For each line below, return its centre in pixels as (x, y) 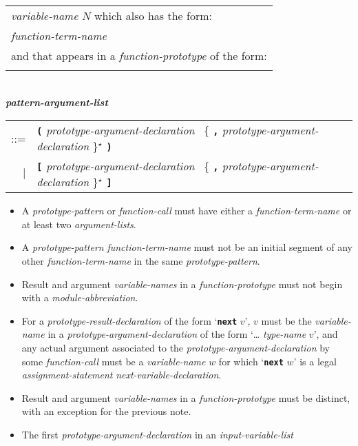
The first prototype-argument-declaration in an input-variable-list (157, 435)
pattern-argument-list (57, 102)
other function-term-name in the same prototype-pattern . (141, 260)
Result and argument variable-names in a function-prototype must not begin (182, 284)
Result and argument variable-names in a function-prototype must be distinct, (186, 397)
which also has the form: (153, 16)
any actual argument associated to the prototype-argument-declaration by (176, 347)
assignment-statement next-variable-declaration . (122, 375)
